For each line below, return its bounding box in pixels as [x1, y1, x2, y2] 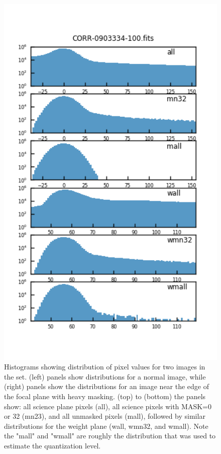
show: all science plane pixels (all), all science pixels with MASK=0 [4, 401, 211, 411]
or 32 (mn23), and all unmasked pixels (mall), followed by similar [4, 411, 205, 421]
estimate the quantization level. [4, 440, 101, 450]
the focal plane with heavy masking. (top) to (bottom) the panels [4, 391, 206, 402]
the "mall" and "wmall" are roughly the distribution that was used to [4, 430, 216, 441]
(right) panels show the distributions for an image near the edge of [4, 381, 209, 392]
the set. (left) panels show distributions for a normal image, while [4, 371, 206, 382]
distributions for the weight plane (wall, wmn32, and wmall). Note [4, 420, 208, 431]
